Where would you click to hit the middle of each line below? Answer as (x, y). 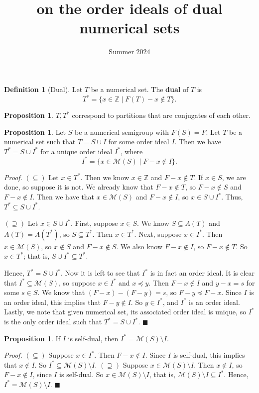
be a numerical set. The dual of (140, 89)
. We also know (139, 246)
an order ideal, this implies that (52, 302)
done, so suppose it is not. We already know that (79, 187)
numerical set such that (40, 142)
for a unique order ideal (76, 151)
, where (131, 151)
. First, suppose (94, 223)
